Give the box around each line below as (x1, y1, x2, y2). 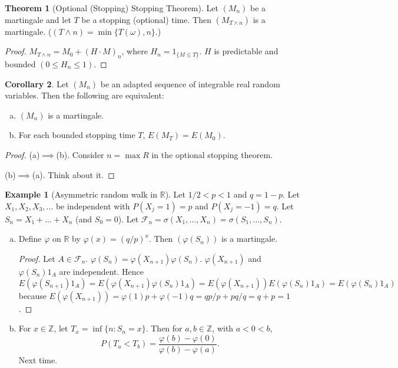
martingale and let (5, 13, 71, 25)
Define (18, 232, 42, 245)
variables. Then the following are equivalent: (5, 89, 164, 101)
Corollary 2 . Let (5, 77, 69, 90)
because (18, 289, 47, 301)
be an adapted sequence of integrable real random (100, 77, 280, 90)
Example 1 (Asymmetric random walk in (5, 188, 158, 201)
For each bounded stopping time (18, 129, 135, 141)
